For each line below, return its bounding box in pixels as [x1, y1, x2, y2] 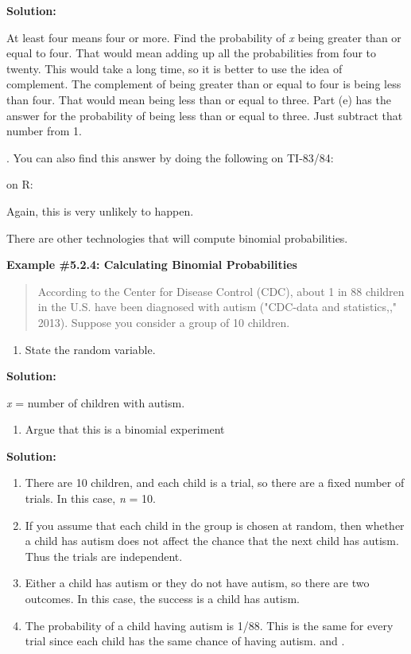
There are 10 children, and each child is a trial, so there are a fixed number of [25, 474, 405, 491]
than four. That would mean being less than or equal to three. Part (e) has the [6, 91, 391, 107]
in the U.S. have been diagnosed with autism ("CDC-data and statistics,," [37, 298, 397, 315]
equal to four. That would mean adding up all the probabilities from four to [6, 45, 377, 61]
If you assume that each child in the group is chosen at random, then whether [25, 516, 405, 533]
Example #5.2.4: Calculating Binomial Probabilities [6, 256, 297, 273]
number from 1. [6, 123, 82, 139]
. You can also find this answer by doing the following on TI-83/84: [6, 149, 334, 165]
